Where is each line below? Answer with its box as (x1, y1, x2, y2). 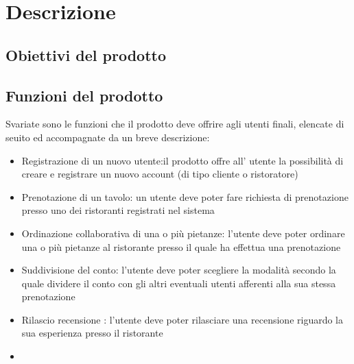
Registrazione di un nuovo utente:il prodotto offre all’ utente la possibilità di (21, 153, 344, 167)
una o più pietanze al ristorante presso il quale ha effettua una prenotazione (21, 239, 341, 254)
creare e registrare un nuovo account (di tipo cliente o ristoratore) (21, 167, 298, 181)
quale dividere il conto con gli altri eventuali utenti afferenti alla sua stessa (21, 276, 336, 290)
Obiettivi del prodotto (5, 44, 166, 65)
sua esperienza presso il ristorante (21, 326, 163, 340)
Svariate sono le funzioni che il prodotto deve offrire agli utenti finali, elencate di (5, 117, 344, 131)
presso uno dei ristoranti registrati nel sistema (21, 203, 215, 217)
